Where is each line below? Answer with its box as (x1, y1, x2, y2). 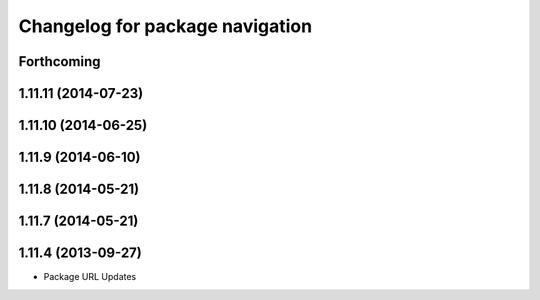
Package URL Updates (43, 271, 137, 283)
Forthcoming (18, 53, 101, 70)
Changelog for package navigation (18, 15, 313, 37)
